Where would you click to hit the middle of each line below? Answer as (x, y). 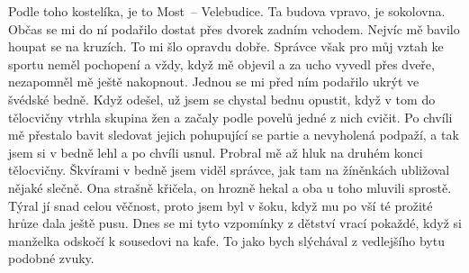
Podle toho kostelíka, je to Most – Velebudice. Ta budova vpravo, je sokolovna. (227, 11)
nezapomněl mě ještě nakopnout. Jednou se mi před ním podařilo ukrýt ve (214, 82)
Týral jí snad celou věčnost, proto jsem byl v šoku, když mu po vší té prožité (221, 205)
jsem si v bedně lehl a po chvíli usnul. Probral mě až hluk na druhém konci (216, 152)
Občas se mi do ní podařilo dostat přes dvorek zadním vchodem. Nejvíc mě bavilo (234, 28)
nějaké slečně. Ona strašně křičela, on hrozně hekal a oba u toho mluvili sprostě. (230, 187)
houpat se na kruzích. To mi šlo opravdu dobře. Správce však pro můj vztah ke (226, 46)
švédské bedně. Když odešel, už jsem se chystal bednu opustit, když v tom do (222, 99)
